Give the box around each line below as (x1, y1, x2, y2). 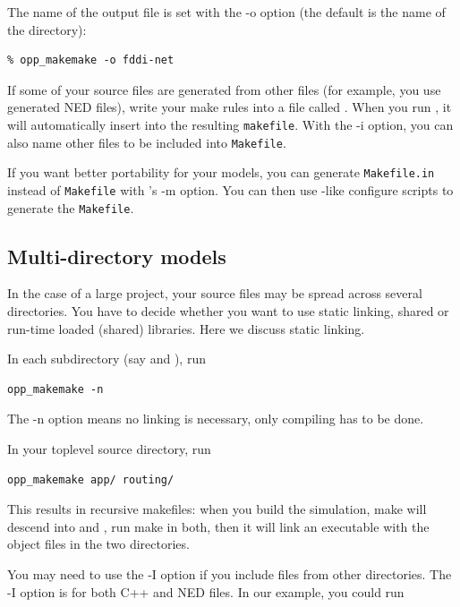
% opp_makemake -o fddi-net (7, 54, 175, 67)
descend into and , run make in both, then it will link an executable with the (7, 517, 430, 535)
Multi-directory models (7, 242, 226, 269)
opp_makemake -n (7, 382, 104, 396)
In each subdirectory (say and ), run (7, 349, 206, 368)
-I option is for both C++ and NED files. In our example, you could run (7, 582, 405, 601)
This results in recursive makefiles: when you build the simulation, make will (7, 500, 427, 518)
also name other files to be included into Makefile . (7, 133, 286, 151)
